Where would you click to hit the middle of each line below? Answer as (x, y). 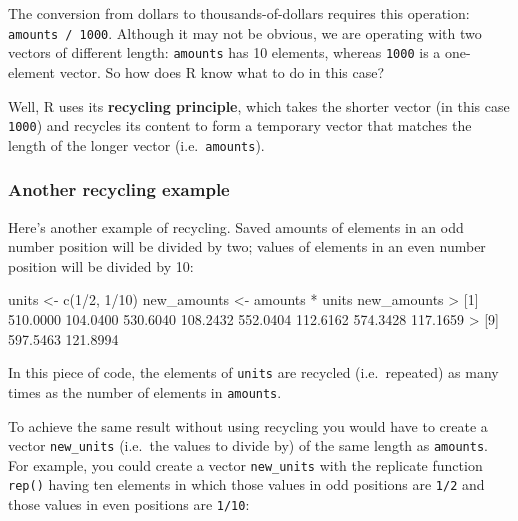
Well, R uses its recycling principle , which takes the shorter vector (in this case (259, 105)
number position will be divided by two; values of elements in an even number (247, 246)
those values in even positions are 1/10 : (129, 504)
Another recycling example (119, 189)
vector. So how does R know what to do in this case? (222, 71)
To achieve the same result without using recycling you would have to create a (248, 425)
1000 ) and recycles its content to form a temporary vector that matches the (240, 125)
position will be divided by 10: (101, 265)
